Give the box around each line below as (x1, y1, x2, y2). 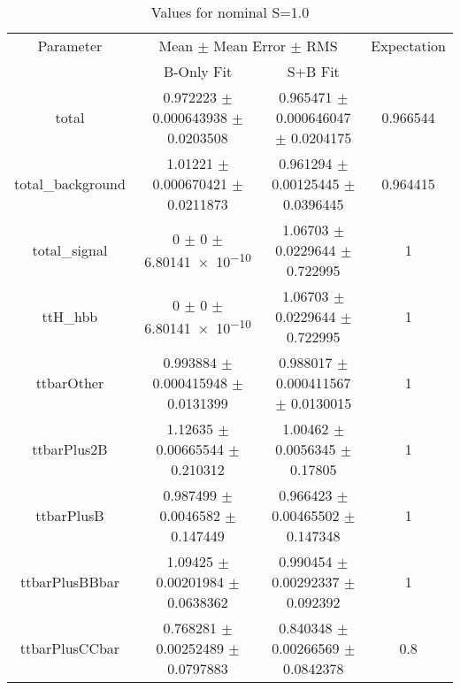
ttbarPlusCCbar (19, 638, 120, 658)
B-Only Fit (163, 61, 233, 81)
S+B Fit (287, 61, 340, 81)
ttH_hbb (42, 306, 98, 326)
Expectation (371, 35, 446, 56)
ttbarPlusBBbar (19, 571, 119, 592)
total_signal (32, 240, 108, 260)
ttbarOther (35, 372, 104, 393)
